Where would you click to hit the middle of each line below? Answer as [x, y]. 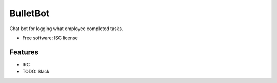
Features [24, 52]
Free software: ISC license [50, 38]
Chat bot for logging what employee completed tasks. [66, 29]
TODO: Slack [36, 72]
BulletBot [29, 13]
